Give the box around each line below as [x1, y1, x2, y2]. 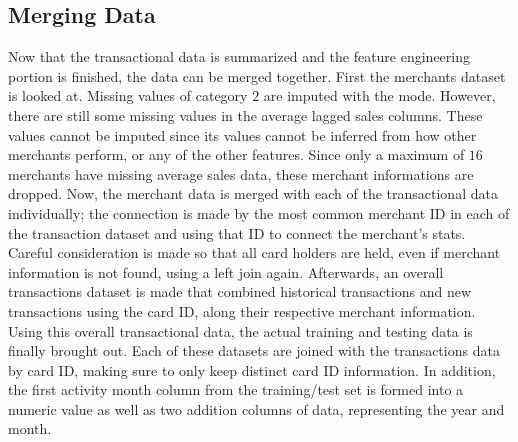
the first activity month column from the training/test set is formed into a [8, 379, 464, 400]
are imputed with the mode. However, [263, 85, 496, 106]
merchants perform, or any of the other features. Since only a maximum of [8, 144, 465, 165]
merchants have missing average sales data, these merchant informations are [8, 163, 474, 184]
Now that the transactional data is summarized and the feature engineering [8, 46, 470, 67]
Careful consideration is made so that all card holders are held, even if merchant [8, 242, 501, 263]
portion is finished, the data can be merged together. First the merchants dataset [8, 65, 506, 86]
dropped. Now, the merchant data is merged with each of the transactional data [8, 183, 498, 204]
